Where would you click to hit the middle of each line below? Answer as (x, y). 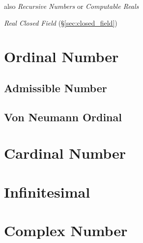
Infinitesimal (47, 191)
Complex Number (66, 230)
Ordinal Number (61, 56)
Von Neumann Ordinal (63, 117)
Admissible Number (56, 87)
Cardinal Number (65, 153)
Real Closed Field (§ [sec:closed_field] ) (61, 22)
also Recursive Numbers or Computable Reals (71, 6)
